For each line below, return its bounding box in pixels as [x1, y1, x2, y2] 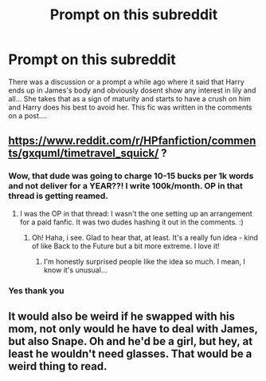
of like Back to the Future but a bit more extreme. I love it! [31, 241, 221, 251]
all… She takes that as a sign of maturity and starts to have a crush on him [8, 93, 251, 103]
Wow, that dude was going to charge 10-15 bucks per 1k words [8, 170, 254, 181]
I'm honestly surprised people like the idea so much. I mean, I [43, 256, 245, 266]
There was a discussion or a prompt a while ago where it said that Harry [8, 77, 244, 86]
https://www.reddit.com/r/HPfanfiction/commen [8, 134, 256, 148]
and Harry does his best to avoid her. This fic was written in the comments [8, 102, 252, 112]
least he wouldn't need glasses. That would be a [8, 347, 252, 360]
